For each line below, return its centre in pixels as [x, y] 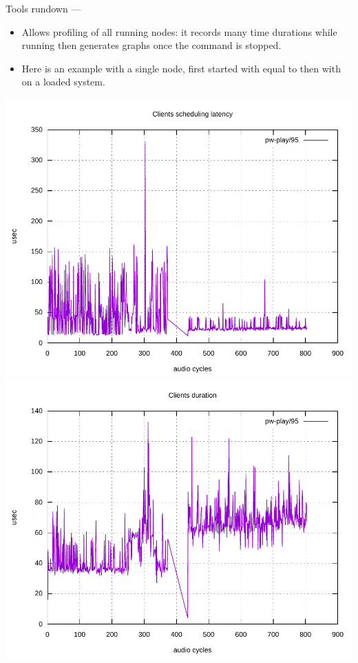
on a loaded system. [63, 82]
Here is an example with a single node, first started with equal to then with [181, 68]
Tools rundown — [43, 8]
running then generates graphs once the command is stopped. [151, 45]
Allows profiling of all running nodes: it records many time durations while [179, 31]
